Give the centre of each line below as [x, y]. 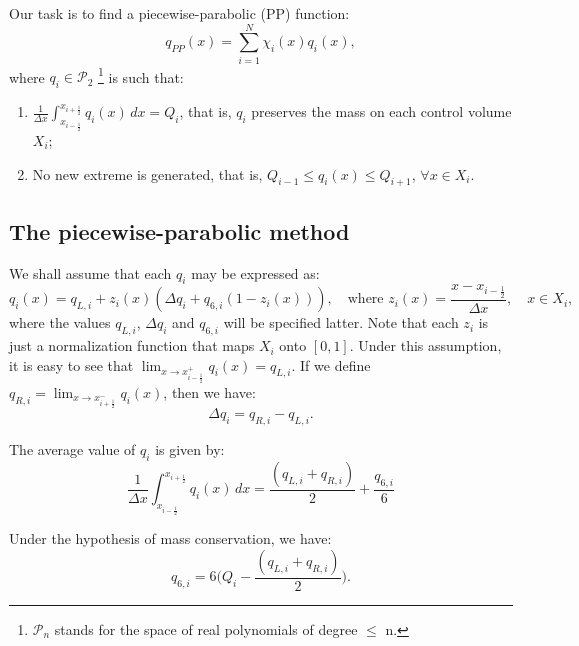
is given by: [190, 449]
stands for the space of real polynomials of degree [206, 628]
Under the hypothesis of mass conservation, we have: [170, 538]
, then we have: [209, 391]
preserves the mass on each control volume [381, 111]
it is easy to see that [71, 364]
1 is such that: [141, 75]
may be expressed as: [255, 272]
